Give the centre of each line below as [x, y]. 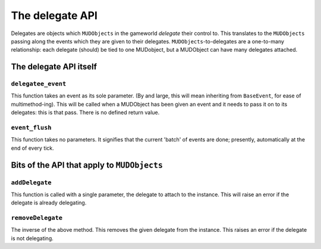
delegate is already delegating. [49, 203]
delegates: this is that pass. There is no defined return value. [85, 112]
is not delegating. [32, 238]
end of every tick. [33, 148]
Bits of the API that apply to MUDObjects [87, 165]
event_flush [31, 128]
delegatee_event [39, 84]
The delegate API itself [54, 67]
